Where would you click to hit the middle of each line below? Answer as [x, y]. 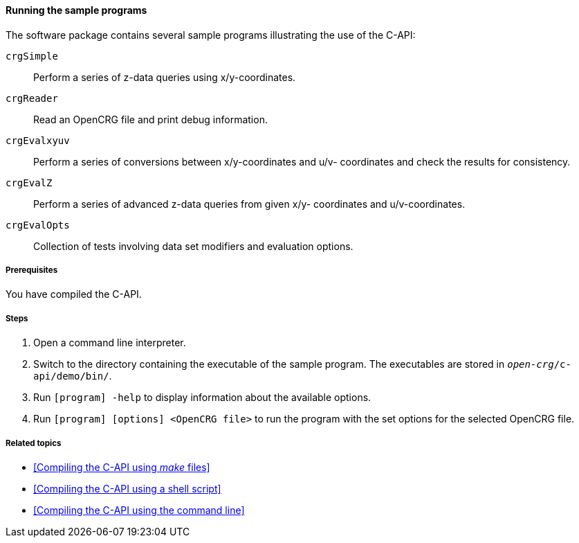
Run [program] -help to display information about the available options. [202, 398]
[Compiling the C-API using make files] [122, 467]
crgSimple [32, 56]
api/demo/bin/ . [73, 376]
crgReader [32, 98]
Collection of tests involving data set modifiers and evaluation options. [193, 246]
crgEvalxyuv [38, 140]
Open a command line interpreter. [110, 343]
